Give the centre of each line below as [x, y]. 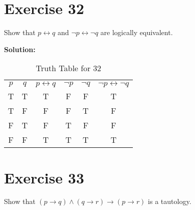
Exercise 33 [44, 177]
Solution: [20, 49]
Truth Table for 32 [68, 68]
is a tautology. [170, 201]
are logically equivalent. [137, 32]
